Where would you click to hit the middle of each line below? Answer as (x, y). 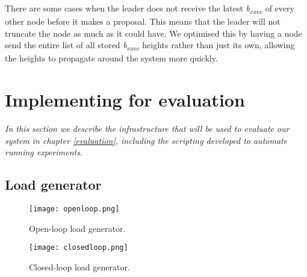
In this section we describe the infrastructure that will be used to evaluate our (147, 129)
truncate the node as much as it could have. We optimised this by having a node (153, 33)
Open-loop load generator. (77, 228)
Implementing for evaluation (125, 100)
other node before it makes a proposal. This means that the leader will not (143, 21)
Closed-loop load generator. (79, 267)
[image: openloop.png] (74, 209)
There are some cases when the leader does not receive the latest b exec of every (150, 9)
